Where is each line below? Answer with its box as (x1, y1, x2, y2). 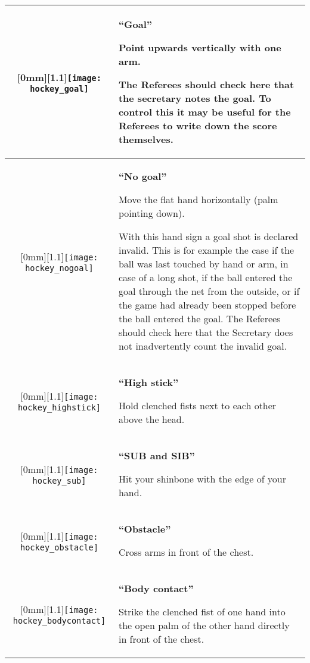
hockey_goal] (30, 83, 89, 94)
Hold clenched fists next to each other (118, 399, 277, 412)
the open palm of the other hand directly (118, 618, 290, 632)
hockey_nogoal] (25, 263, 94, 273)
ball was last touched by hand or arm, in (118, 257, 289, 270)
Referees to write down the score (118, 119, 277, 132)
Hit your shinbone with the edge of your (118, 472, 287, 485)
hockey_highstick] (17, 403, 101, 412)
